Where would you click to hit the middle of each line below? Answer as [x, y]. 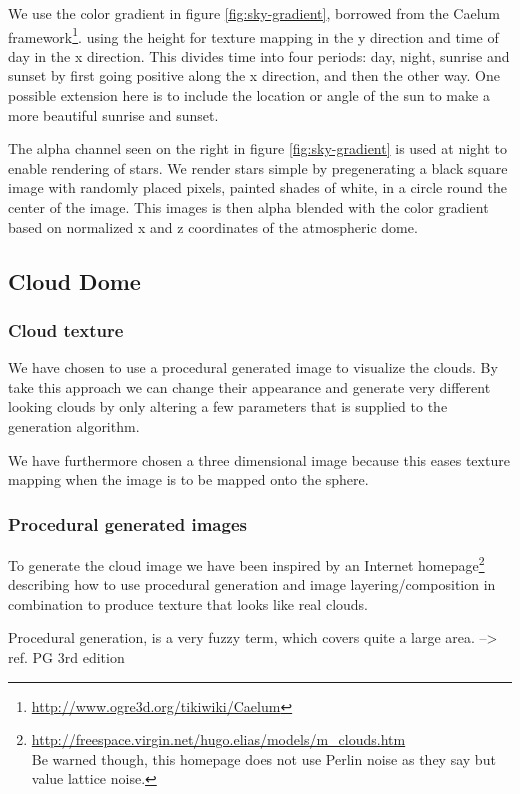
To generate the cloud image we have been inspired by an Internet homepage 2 [246, 563]
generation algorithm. [74, 425]
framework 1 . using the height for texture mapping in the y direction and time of [253, 35]
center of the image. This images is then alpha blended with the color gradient [248, 207]
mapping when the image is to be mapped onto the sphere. [188, 479]
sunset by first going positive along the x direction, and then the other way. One [254, 75]
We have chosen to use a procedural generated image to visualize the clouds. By [253, 367]
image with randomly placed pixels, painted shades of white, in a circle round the [257, 187]
